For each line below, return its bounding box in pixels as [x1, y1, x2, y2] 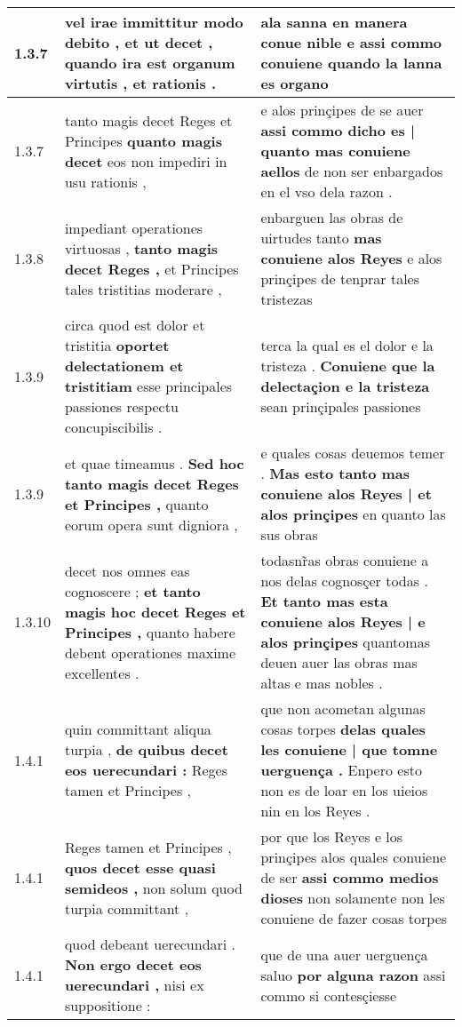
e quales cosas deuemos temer [260, 442, 445, 463]
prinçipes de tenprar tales [260, 268, 420, 289]
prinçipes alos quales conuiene [260, 847, 447, 867]
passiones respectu [64, 396, 179, 417]
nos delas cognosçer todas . [260, 570, 428, 591]
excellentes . [64, 662, 139, 683]
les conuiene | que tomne [260, 739, 438, 760]
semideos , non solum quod [64, 877, 243, 898]
